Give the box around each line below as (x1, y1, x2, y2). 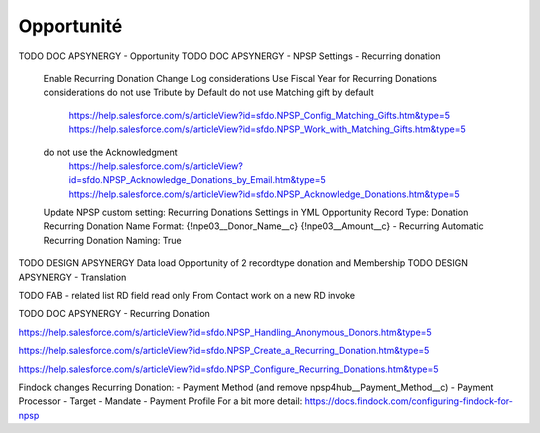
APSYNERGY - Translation (18, 271, 127, 283)
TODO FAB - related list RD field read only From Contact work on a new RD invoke (18, 290, 355, 302)
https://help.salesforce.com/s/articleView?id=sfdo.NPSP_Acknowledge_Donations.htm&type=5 (68, 188, 460, 200)
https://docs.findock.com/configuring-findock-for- (304, 395, 514, 407)
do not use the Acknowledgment (43, 146, 179, 158)
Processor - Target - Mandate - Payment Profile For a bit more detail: (18, 395, 303, 407)
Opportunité (18, 15, 123, 37)
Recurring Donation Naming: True (43, 234, 182, 246)
